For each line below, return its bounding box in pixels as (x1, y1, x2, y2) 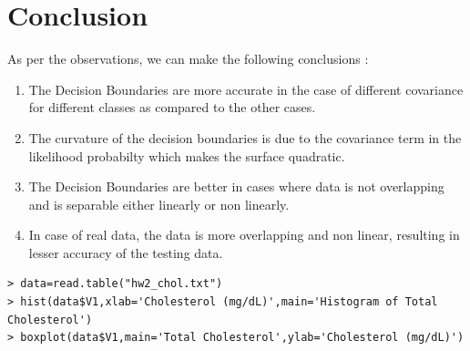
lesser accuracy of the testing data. (28, 243, 223, 262)
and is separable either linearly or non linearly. (28, 194, 290, 213)
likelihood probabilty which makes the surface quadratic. (28, 146, 345, 165)
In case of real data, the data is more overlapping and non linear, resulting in (28, 225, 460, 244)
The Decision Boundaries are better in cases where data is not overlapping (28, 177, 444, 196)
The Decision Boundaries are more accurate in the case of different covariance (28, 79, 464, 98)
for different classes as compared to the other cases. (28, 98, 316, 117)
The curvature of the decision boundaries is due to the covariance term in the (28, 128, 462, 147)
